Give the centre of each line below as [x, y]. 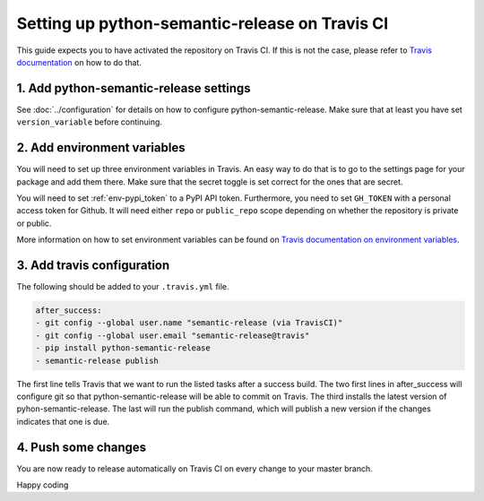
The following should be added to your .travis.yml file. [123, 286]
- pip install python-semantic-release [123, 348]
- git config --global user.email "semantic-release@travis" [173, 335]
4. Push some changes [82, 447]
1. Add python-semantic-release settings [134, 88]
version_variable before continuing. [90, 122]
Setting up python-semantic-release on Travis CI [203, 23]
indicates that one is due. [63, 421]
